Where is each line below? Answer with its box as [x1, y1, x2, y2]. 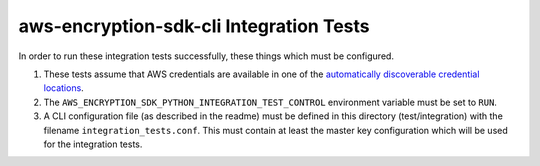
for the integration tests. [43, 138, 143, 150]
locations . [43, 82, 84, 94]
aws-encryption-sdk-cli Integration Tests [18, 15, 370, 37]
